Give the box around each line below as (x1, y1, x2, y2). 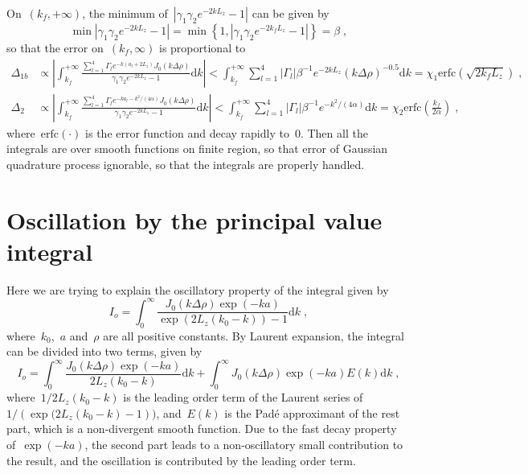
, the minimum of (82, 5, 168, 21)
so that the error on (6, 39, 104, 56)
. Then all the (300, 124, 368, 141)
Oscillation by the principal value (6, 203, 383, 236)
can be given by (252, 5, 329, 21)
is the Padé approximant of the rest (224, 404, 400, 421)
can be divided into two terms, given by (6, 343, 203, 360)
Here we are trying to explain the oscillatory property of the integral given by (6, 281, 389, 298)
